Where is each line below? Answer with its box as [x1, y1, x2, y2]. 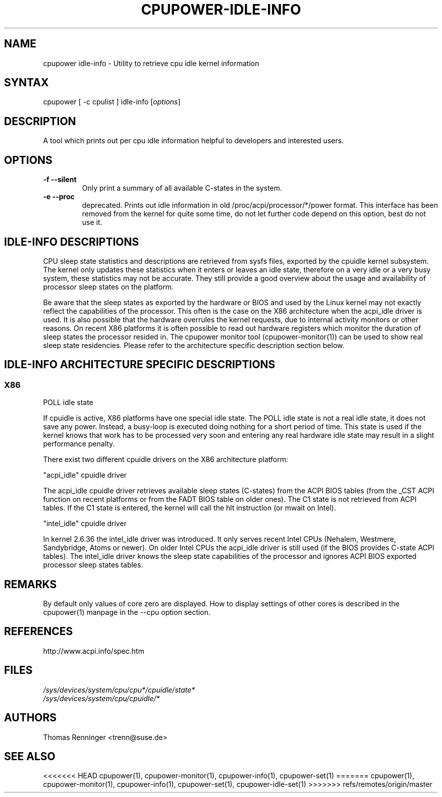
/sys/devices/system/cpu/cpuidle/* [43, 694, 160, 703]
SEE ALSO [4, 750, 56, 763]
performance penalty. [43, 439, 115, 448]
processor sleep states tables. [43, 560, 143, 570]
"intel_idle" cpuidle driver [43, 519, 127, 528]
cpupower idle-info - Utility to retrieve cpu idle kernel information [43, 59, 259, 68]
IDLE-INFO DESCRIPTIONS [4, 235, 139, 248]
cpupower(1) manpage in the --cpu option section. [43, 608, 211, 617]
